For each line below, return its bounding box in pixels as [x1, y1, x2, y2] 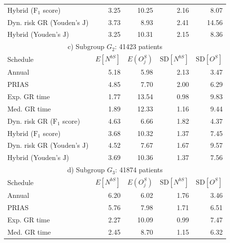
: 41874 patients [115, 164, 163, 175]
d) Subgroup [67, 164, 105, 175]
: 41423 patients [115, 41, 162, 52]
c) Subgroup [67, 41, 104, 52]
